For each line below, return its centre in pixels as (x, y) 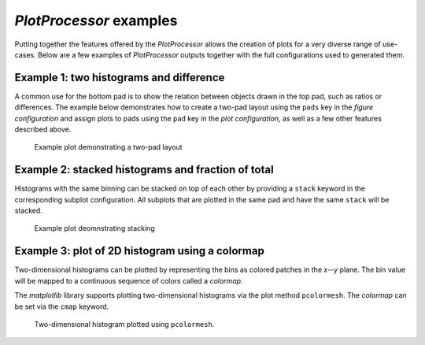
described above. (43, 129)
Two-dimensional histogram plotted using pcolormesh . (124, 324)
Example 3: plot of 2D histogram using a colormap (140, 251)
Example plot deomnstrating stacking (94, 228)
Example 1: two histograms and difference (120, 78)
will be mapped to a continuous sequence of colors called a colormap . (129, 280)
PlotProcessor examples (96, 20)
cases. (25, 54)
